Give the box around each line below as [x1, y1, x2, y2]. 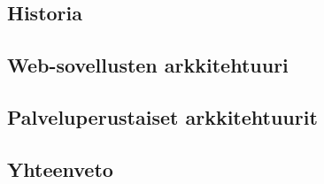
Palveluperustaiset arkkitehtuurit [7, 103, 318, 130]
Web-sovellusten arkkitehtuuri [7, 51, 289, 79]
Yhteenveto [7, 155, 113, 182]
